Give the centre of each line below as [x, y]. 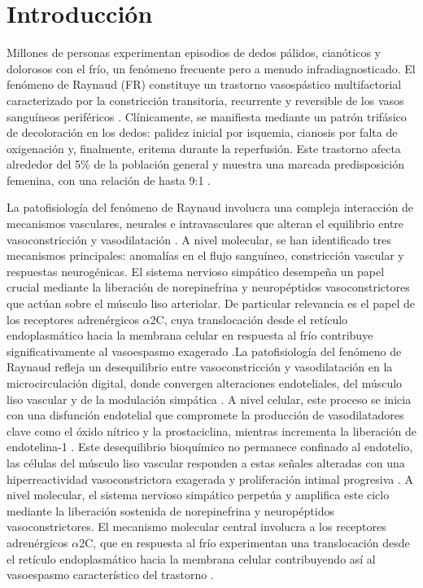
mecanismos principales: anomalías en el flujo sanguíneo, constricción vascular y [205, 255]
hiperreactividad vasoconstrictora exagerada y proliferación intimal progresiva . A [210, 478]
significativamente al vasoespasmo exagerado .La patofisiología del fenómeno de [204, 351]
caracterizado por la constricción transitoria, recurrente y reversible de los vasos [205, 100]
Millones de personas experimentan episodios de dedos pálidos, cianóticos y [194, 53]
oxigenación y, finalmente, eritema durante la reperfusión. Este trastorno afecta [204, 148]
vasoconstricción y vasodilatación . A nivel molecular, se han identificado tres [199, 239]
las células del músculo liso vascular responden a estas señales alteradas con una [206, 462]
